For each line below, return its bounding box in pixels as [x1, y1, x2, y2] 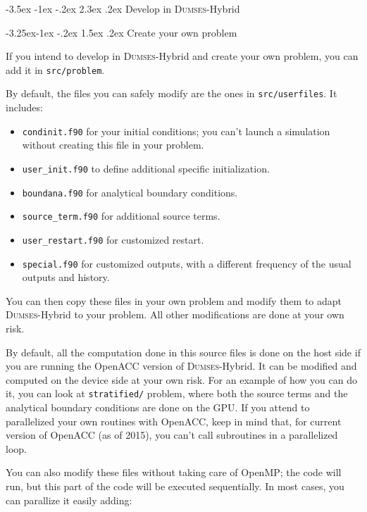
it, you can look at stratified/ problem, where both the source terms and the [6, 386, 348, 401]
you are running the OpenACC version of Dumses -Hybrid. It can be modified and [6, 358, 357, 373]
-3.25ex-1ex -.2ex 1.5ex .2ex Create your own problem [6, 25, 237, 39]
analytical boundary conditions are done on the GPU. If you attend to [6, 400, 310, 415]
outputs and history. [22, 270, 110, 285]
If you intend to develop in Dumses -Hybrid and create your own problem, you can [6, 49, 359, 63]
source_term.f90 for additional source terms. [22, 208, 220, 223]
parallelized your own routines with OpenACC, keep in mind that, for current [6, 413, 342, 428]
